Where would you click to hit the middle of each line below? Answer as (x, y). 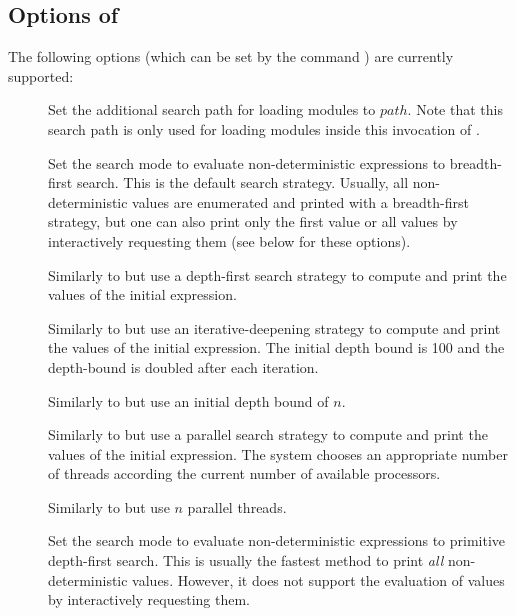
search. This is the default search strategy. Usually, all (242, 182)
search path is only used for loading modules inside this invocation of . (264, 128)
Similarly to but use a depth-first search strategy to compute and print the (277, 274)
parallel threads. (237, 506)
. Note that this (455, 109)
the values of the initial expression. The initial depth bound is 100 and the (276, 347)
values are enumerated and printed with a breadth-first (300, 201)
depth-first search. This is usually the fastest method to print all (246, 560)
